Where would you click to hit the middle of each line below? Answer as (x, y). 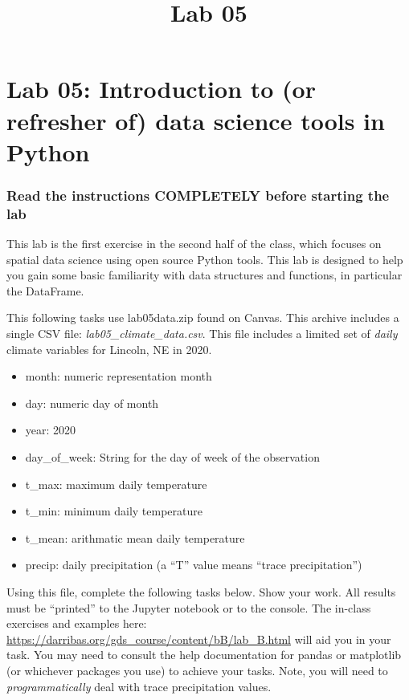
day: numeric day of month (92, 403)
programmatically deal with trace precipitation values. (139, 686)
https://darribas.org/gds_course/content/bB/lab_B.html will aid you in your (199, 639)
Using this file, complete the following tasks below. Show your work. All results (201, 591)
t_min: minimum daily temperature (114, 511)
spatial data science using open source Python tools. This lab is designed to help (205, 259)
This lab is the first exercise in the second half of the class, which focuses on (194, 244)
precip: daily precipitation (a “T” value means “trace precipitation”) (194, 565)
